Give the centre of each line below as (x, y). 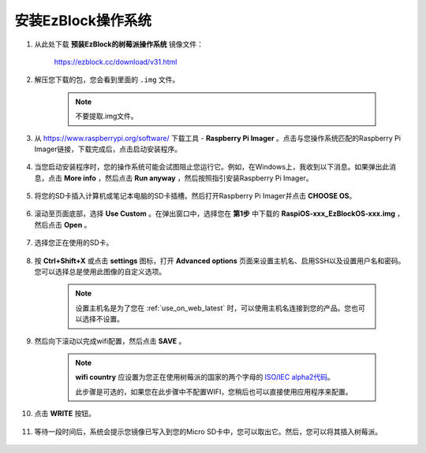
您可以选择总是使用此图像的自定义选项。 (100, 272)
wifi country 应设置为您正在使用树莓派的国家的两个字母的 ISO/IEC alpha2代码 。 (205, 377)
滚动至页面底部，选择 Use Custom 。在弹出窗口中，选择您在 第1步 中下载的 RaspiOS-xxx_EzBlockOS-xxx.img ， (219, 214)
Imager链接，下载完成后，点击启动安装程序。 (108, 149)
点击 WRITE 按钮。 (65, 414)
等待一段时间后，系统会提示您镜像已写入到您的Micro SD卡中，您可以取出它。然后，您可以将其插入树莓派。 (208, 431)
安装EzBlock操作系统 (83, 20)
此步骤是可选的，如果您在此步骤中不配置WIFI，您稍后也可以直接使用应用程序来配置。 (214, 392)
